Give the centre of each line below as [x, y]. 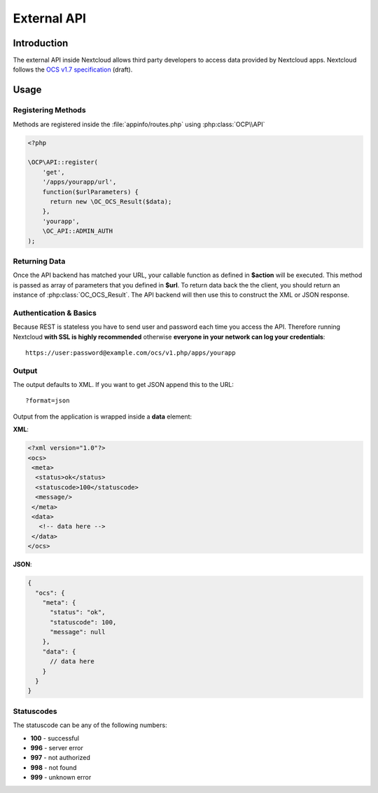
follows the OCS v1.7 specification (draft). [73, 69]
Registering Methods [50, 110]
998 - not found [54, 767]
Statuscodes [35, 711]
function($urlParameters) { [91, 192]
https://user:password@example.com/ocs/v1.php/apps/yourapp [131, 353]
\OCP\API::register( [63, 162]
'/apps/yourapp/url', [79, 182]
